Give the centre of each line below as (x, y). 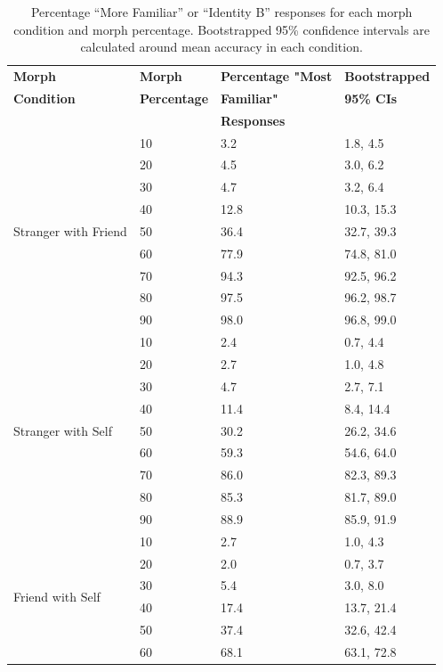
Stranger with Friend (70, 230)
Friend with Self (57, 596)
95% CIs (371, 98)
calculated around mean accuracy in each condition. (221, 47)
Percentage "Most (277, 76)
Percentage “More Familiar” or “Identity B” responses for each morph (221, 12)
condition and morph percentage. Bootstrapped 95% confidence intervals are (221, 29)
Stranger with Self (63, 430)
